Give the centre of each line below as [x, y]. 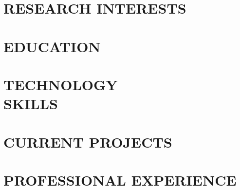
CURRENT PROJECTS [88, 142]
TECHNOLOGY [61, 84]
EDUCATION [52, 46]
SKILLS [31, 104]
